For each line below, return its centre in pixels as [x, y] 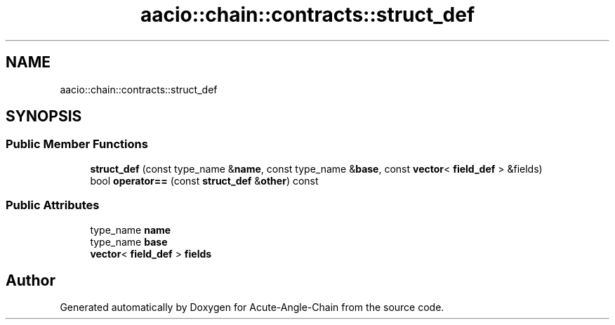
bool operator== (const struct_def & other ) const [204, 180]
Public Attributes [53, 205]
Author [31, 280]
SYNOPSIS [44, 117]
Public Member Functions [77, 144]
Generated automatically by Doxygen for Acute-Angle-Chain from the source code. [252, 307]
